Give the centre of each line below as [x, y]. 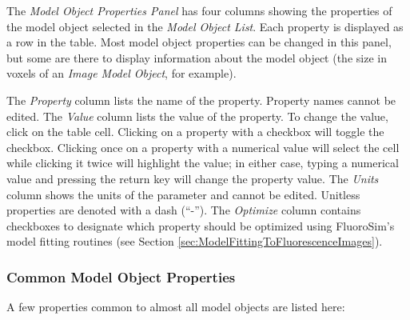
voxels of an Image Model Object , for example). [121, 73]
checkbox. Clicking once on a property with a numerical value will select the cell [203, 147]
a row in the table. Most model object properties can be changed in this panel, [199, 42]
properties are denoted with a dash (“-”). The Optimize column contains [184, 210]
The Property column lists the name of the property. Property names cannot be [201, 100]
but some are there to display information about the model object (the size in [197, 57]
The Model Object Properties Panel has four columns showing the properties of [199, 10]
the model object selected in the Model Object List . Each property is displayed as [205, 26]
